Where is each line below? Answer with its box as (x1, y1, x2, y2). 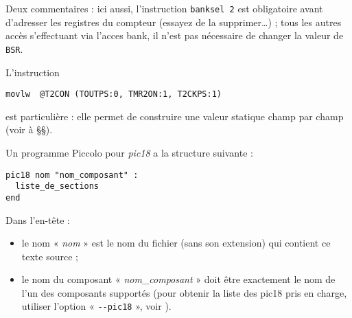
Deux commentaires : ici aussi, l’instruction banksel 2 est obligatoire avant (5, 1, 323, 15)
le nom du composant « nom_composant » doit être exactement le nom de (21, 272, 336, 286)
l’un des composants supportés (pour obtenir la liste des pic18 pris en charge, (21, 285, 347, 299)
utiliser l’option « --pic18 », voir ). (21, 299, 172, 313)
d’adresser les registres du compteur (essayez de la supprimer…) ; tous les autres (5, 14, 342, 29)
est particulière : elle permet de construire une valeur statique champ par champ (5, 109, 344, 123)
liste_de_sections (15, 181, 99, 192)
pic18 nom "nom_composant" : (5, 170, 139, 180)
